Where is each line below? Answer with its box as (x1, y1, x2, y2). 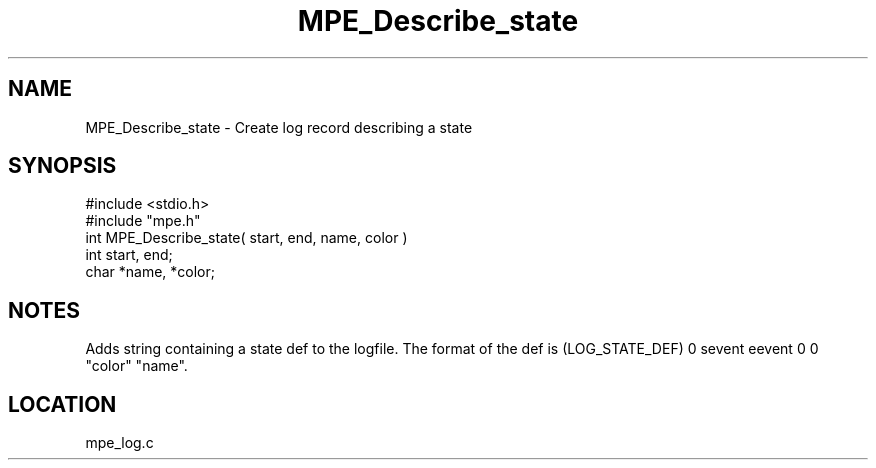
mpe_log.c (85, 434, 154, 452)
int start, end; (85, 246, 173, 264)
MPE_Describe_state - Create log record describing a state (85, 118, 473, 136)
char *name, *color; (85, 263, 215, 281)
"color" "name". (85, 357, 188, 375)
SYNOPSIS (8, 153, 117, 179)
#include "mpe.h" (85, 212, 201, 230)
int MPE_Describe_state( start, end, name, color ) (85, 229, 408, 247)
